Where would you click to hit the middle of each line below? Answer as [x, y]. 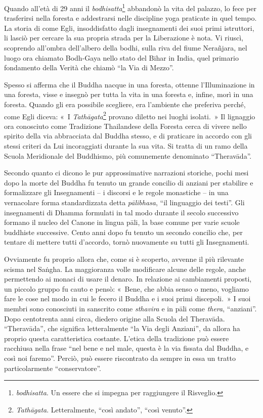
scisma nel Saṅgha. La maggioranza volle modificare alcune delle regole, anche [125, 269]
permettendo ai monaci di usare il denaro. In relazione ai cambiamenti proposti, [128, 279]
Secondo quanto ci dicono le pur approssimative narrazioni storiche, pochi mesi [126, 173]
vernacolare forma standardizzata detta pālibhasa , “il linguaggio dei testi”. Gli [124, 202]
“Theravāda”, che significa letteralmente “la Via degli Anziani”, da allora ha [122, 328]
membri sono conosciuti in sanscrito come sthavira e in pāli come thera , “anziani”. [130, 308]
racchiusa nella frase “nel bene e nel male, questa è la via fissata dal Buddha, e [126, 348]
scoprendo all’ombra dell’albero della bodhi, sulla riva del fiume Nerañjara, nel [126, 48]
